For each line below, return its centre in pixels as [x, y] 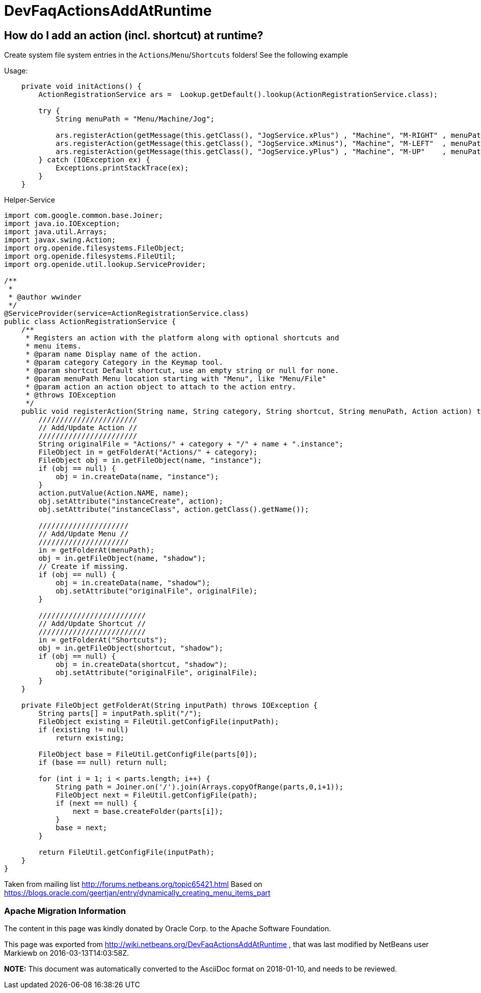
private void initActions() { [81, 86]
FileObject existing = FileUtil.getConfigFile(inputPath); [159, 722]
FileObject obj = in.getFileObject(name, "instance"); [150, 461]
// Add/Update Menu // [84, 534]
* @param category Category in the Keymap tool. [124, 363]
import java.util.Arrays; [56, 232]
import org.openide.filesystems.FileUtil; [90, 256]
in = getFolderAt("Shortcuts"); [103, 640]
